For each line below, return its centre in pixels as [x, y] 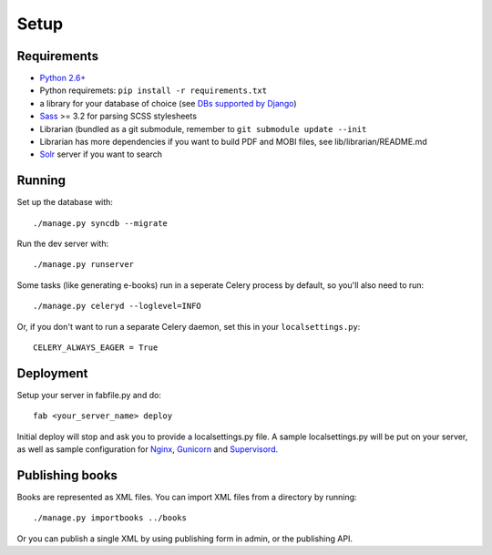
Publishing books [67, 475]
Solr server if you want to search [101, 154]
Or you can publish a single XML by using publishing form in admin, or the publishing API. [184, 539]
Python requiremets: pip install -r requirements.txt [154, 90]
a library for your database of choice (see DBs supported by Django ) [168, 103]
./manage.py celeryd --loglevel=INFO [118, 306]
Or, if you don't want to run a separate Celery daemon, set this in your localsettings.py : [189, 326]
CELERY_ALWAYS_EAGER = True [96, 348]
